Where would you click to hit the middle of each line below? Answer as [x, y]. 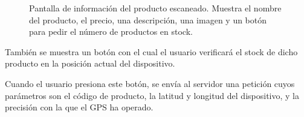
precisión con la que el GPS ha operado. [79, 107]
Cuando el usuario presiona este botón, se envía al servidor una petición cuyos [150, 83]
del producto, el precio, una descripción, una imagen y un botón [148, 19]
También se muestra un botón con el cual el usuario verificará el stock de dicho [151, 51]
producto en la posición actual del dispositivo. [90, 63]
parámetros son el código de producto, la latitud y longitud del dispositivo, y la [152, 95]
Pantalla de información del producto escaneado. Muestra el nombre [155, 8]
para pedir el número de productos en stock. [111, 31]
